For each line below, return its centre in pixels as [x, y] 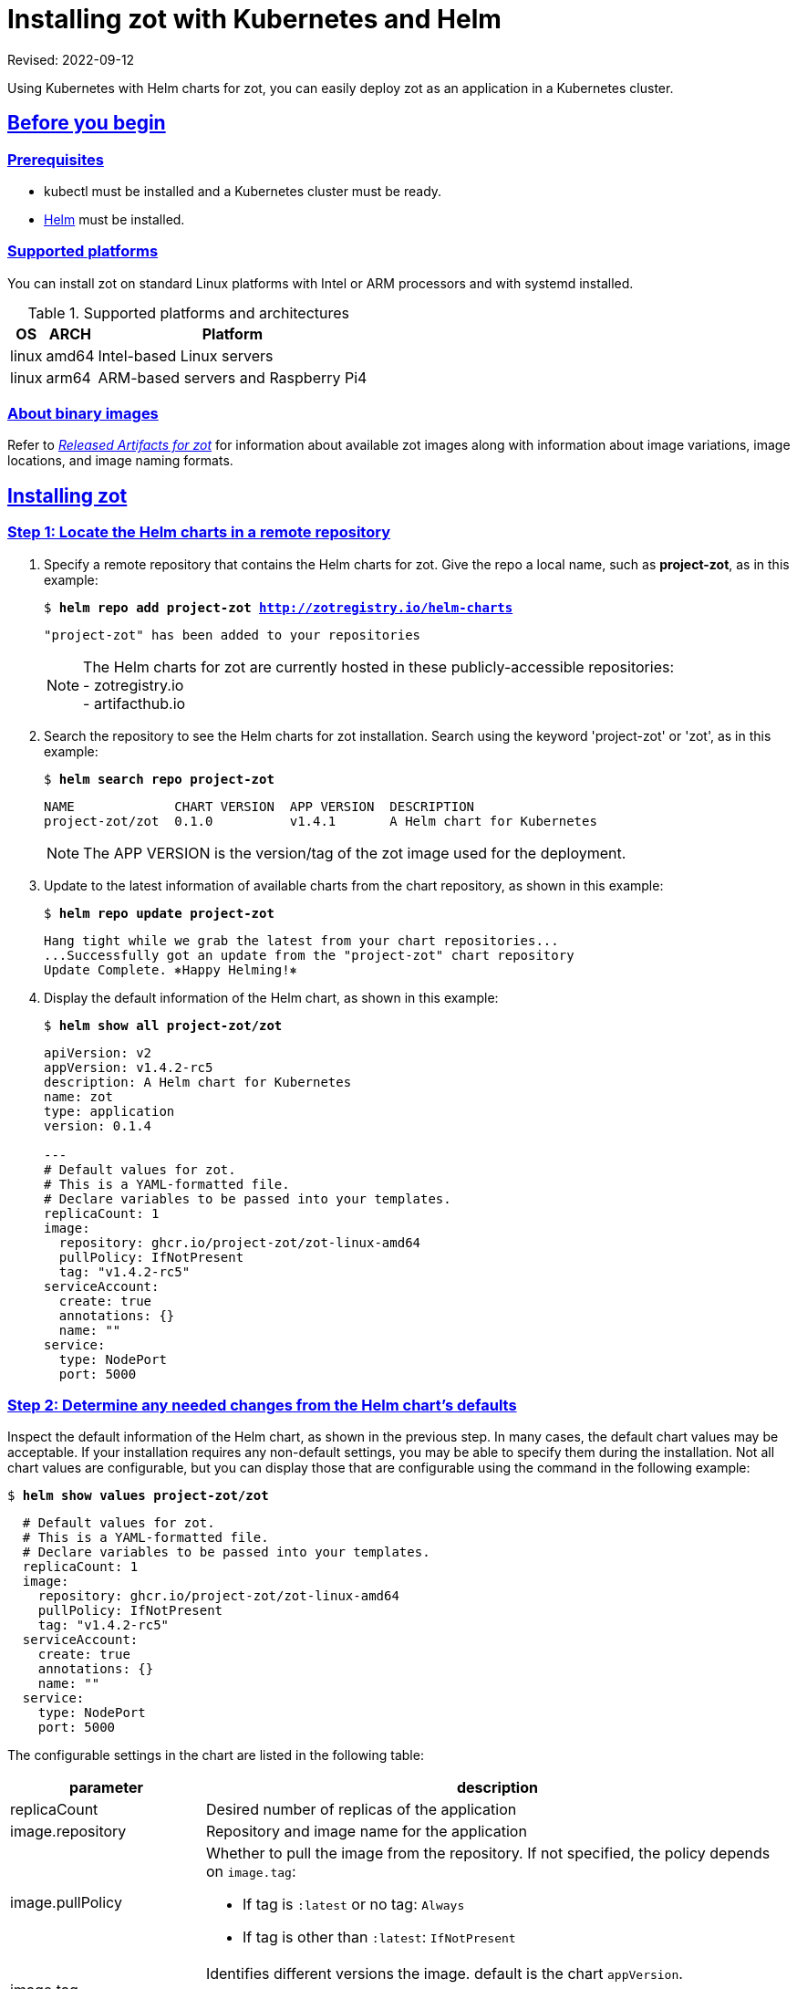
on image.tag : [251, 1872]
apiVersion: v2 [98, 1052]
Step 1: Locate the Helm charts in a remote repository [199, 532]
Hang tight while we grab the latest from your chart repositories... [301, 940]
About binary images [83, 414]
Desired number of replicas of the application [361, 1810]
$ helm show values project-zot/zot [138, 1496]
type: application [109, 1111]
